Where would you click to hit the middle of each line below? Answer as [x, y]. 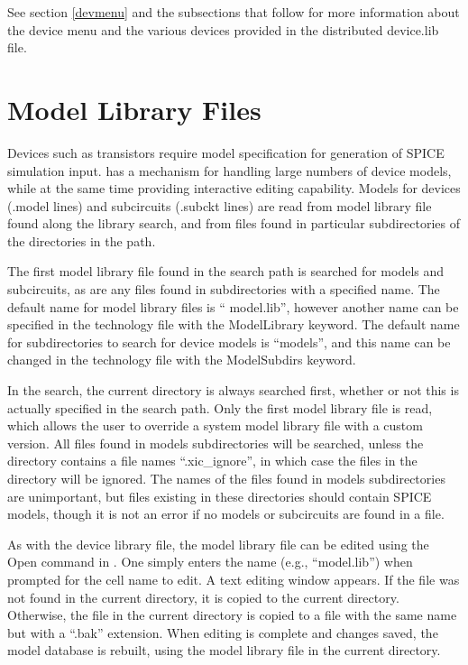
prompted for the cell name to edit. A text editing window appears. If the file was [234, 579]
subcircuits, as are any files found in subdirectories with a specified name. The [224, 289]
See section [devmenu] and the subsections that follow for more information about [234, 12]
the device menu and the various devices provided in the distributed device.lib [223, 29]
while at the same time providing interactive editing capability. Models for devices [234, 188]
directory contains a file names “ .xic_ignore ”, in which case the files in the [212, 461]
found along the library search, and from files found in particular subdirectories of [234, 223]
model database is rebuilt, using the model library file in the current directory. [224, 650]
